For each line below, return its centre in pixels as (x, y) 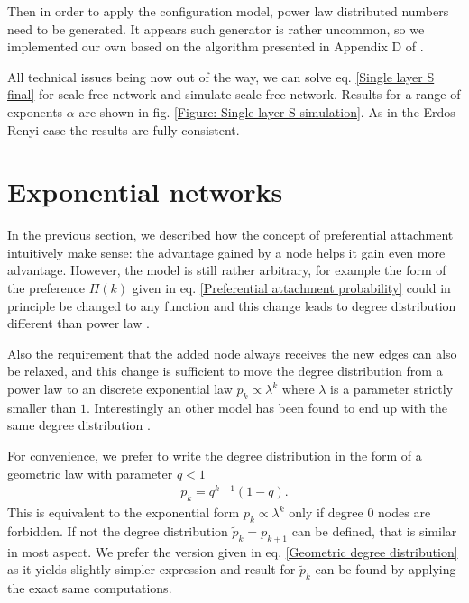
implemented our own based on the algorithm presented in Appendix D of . (216, 46)
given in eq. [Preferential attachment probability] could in (291, 288)
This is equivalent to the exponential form (124, 512)
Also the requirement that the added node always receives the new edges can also (232, 353)
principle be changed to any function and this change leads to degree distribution (232, 305)
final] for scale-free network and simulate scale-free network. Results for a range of (234, 94)
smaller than (42, 407)
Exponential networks (145, 192)
